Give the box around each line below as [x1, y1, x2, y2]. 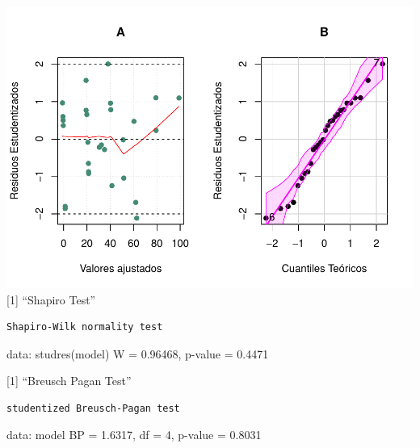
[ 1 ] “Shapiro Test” [6, 291, 96, 308]
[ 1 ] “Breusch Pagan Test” [6, 372, 132, 389]
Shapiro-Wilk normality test [6, 321, 163, 333]
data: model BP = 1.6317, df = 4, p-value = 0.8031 [6, 426, 262, 443]
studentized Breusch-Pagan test [6, 402, 180, 414]
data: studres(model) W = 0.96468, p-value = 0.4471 [6, 345, 269, 362]
